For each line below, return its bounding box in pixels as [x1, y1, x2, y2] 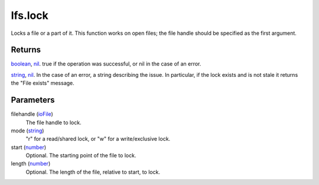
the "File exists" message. [11, 80, 75, 87]
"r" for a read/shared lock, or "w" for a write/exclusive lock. [25, 135, 171, 142]
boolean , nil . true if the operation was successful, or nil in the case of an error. [11, 60, 201, 67]
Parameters [11, 95, 55, 105]
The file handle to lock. [25, 119, 82, 126]
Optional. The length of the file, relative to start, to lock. [25, 168, 161, 176]
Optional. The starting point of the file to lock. [25, 152, 136, 159]
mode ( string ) [11, 127, 44, 134]
